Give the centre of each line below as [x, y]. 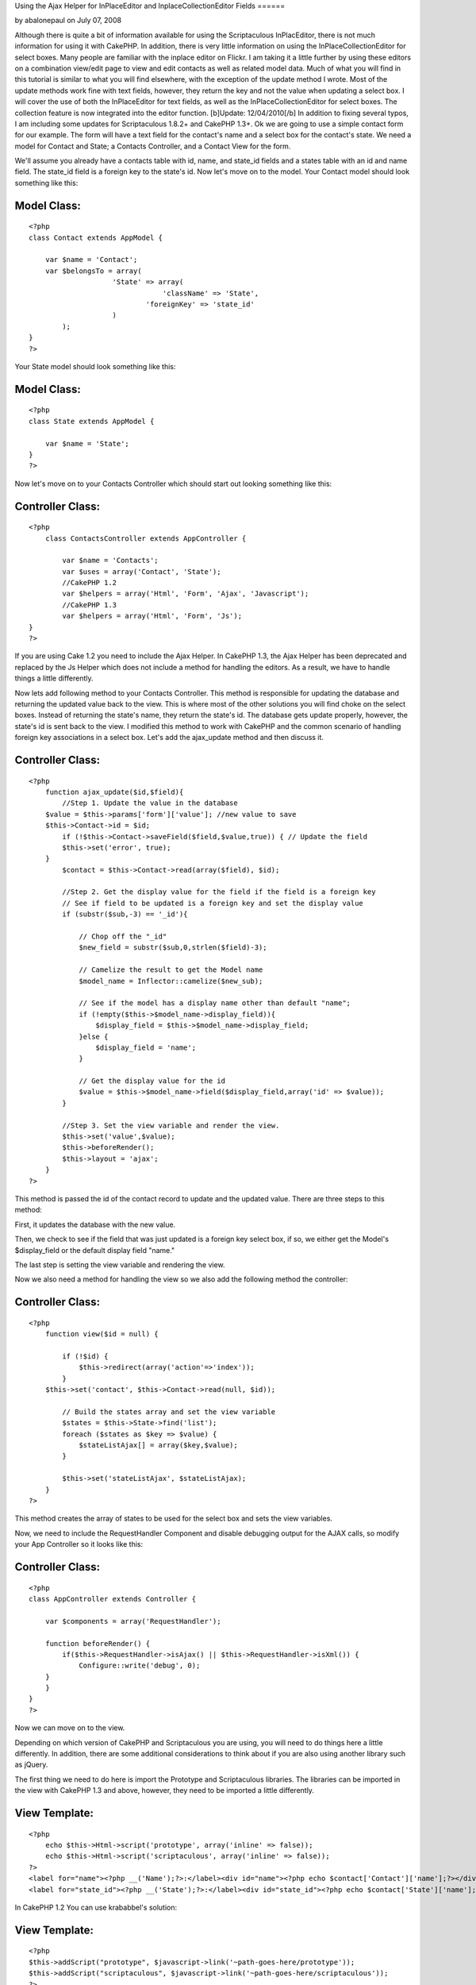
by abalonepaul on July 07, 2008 [68, 21]
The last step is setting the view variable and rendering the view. [120, 1264]
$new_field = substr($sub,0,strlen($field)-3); [173, 948]
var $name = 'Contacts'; [110, 561]
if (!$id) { [85, 1356]
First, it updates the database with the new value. [95, 1224]
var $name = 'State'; [87, 443]
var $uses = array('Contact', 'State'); [142, 571]
